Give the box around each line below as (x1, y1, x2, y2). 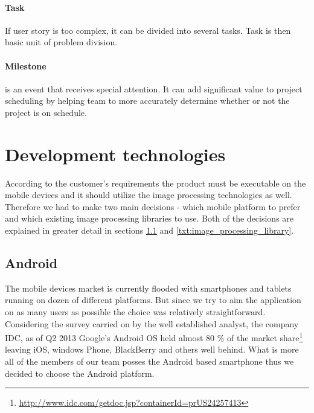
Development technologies (5, 141, 226, 166)
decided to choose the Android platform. (5, 367, 155, 379)
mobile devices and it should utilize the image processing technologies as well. (5, 188, 292, 201)
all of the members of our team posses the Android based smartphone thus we (5, 355, 294, 368)
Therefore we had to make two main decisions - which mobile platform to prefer (5, 200, 301, 213)
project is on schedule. (5, 106, 87, 118)
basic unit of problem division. (5, 36, 118, 48)
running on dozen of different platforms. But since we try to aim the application (5, 293, 301, 306)
